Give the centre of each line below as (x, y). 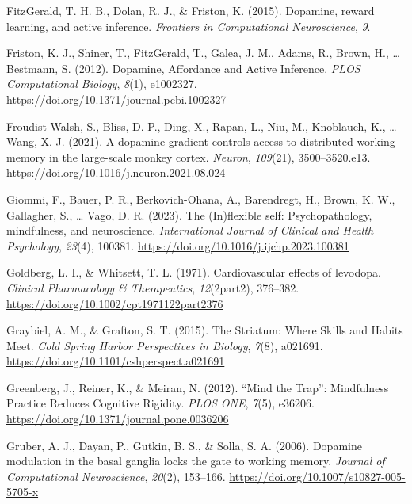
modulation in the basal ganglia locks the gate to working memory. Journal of (196, 461)
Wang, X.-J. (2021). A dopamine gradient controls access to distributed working (201, 141)
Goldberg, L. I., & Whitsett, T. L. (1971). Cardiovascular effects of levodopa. (194, 272)
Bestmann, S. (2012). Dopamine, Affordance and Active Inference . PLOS (183, 68)
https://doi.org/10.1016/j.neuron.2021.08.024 (116, 172)
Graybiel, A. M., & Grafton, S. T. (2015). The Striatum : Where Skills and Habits (205, 330)
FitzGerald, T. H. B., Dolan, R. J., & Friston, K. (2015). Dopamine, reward (191, 10)
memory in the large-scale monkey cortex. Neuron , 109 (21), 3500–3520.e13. (189, 157)
